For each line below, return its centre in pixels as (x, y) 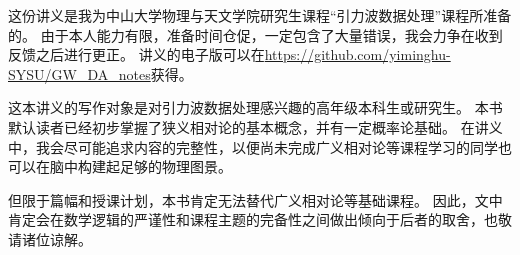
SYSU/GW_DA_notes (79, 73)
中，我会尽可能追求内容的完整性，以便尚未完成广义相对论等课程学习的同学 (253, 146)
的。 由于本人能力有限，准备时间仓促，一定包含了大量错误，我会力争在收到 (255, 34)
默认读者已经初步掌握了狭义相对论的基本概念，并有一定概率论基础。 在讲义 (255, 126)
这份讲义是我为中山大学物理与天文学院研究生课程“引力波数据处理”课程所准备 (260, 15)
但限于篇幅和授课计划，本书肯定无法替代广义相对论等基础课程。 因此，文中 (255, 199)
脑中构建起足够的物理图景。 (140, 166)
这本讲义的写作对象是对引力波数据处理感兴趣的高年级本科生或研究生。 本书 (255, 107)
